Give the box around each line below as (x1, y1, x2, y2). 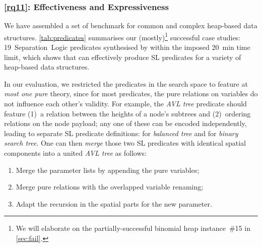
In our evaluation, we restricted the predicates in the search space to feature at (4, 78, 248, 89)
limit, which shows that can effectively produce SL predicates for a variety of (4, 51, 241, 62)
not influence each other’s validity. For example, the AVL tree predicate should (4, 98, 247, 109)
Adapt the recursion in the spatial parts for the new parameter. (16, 198, 212, 209)
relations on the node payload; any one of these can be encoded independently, (4, 118, 247, 129)
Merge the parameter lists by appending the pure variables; (16, 164, 200, 175)
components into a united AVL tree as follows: (4, 148, 147, 158)
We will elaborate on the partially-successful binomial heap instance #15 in (16, 223, 250, 233)
